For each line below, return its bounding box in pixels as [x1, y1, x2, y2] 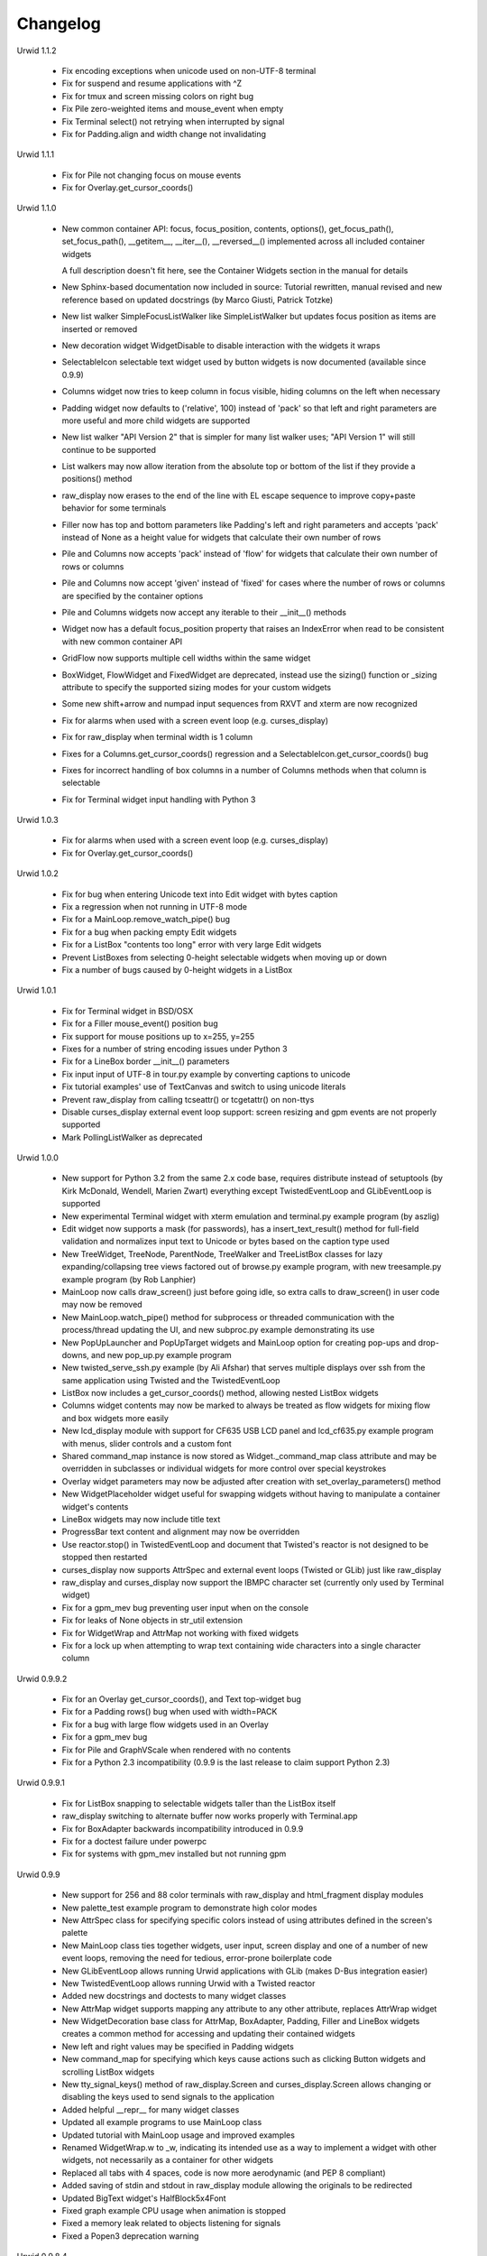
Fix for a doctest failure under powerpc [61, 1835, 207, 1846]
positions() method [61, 474, 133, 485]
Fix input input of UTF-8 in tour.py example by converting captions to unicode [61, 1068, 351, 1079]
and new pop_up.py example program [90, 1349, 232, 1360]
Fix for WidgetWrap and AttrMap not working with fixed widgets [61, 1627, 299, 1638]
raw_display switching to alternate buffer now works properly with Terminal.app [61, 1810, 358, 1822]
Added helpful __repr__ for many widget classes [61, 2103, 240, 2115]
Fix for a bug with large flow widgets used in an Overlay [61, 1719, 270, 1730]
